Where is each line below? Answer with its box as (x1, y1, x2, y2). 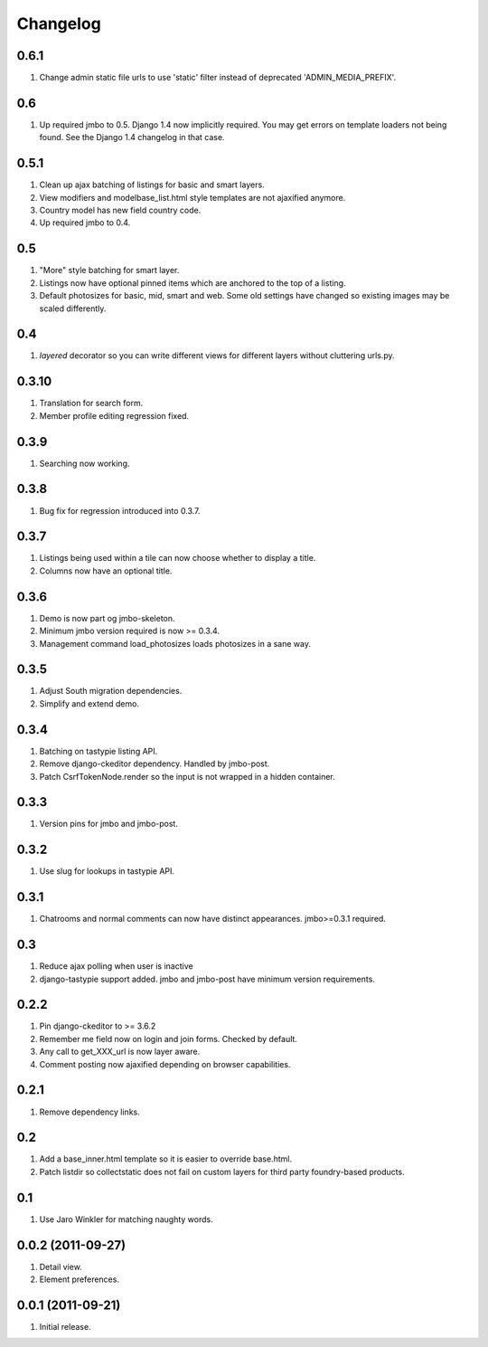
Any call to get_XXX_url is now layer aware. (39, 1046, 201, 1058)
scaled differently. (39, 303, 107, 314)
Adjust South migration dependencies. (39, 686, 183, 697)
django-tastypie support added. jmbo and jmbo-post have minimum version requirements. (39, 973, 375, 984)
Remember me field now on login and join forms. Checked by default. (39, 1033, 298, 1044)
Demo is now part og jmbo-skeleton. (39, 612, 175, 623)
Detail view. (39, 1261, 83, 1272)
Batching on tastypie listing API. (39, 745, 158, 756)
